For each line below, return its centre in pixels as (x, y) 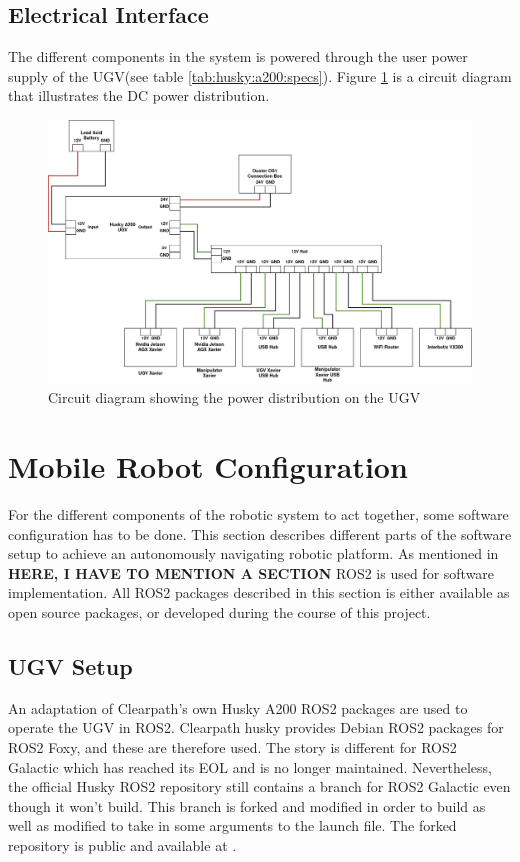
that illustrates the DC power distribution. (139, 95)
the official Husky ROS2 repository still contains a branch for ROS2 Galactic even (259, 786)
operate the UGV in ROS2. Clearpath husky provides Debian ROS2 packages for (256, 727)
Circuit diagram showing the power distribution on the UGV (234, 397)
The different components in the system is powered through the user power (238, 56)
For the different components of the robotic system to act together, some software (258, 514)
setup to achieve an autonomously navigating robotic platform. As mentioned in (253, 553)
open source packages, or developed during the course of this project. (219, 612)
